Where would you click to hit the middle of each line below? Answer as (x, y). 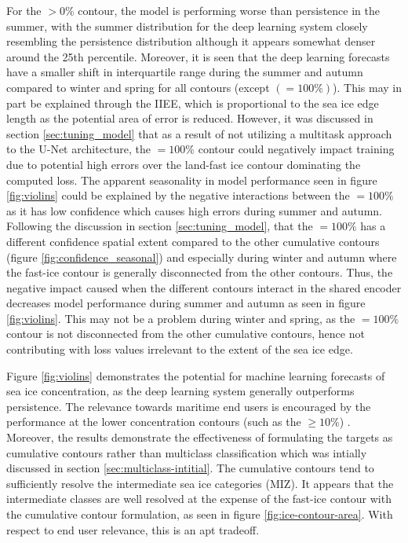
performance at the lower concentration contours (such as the (154, 422)
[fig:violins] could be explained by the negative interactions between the (178, 195)
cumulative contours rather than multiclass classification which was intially (187, 452)
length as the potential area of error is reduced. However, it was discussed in (190, 118)
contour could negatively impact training (296, 149)
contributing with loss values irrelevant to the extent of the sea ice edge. (180, 349)
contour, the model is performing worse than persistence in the (229, 10)
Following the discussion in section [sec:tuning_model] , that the (160, 226)
